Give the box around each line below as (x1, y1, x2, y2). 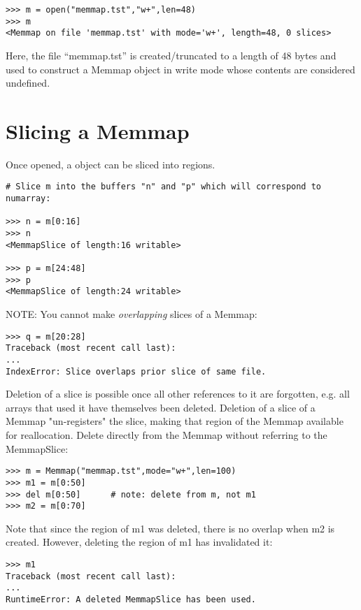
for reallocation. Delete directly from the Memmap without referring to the (6, 428, 327, 442)
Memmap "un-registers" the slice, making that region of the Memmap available (6, 414, 344, 428)
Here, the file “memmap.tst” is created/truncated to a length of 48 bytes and (6, 48, 337, 62)
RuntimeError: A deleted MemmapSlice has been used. (6, 595, 256, 604)
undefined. (6, 75, 50, 90)
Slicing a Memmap (6, 116, 190, 145)
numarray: (6, 194, 51, 204)
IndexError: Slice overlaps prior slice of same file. (6, 366, 267, 377)
